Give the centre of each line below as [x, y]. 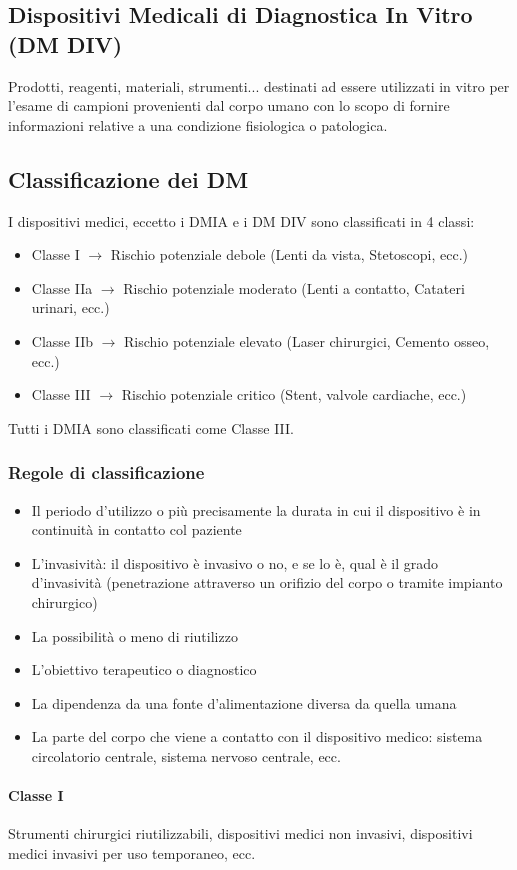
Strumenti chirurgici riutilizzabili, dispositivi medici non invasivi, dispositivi [240, 833]
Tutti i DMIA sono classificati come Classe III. [151, 427]
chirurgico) [64, 601]
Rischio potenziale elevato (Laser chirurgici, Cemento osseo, [307, 340]
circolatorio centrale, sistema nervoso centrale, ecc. [186, 755]
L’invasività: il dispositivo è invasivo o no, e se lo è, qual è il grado [235, 562]
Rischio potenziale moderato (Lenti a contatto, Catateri [294, 287]
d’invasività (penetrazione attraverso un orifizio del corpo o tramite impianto [267, 582]
